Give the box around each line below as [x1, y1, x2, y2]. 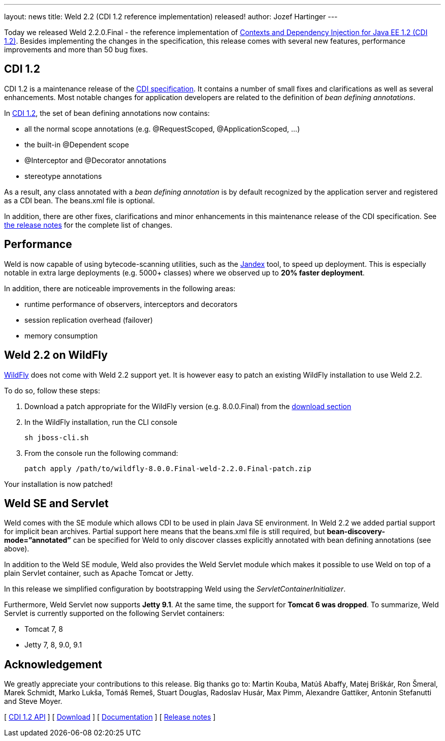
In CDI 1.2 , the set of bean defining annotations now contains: [4, 108, 210, 117]
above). [4, 544, 29, 553]
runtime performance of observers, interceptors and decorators [24, 299, 238, 308]
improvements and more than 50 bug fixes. [4, 45, 148, 54]
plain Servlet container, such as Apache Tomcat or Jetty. [4, 569, 194, 578]
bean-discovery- [327, 527, 386, 536]
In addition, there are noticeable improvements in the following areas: [4, 284, 236, 293]
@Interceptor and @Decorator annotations [24, 156, 167, 165]
